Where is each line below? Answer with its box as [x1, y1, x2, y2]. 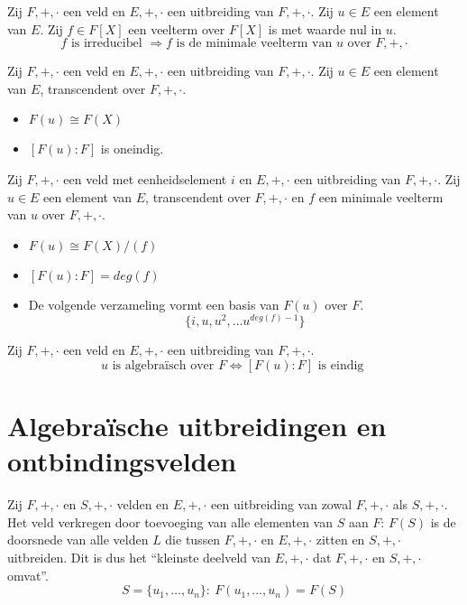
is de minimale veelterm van [176, 37, 333, 51]
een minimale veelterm [318, 187, 444, 206]
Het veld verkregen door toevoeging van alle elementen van [7, 512, 333, 531]
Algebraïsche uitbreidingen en [7, 407, 387, 444]
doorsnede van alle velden [7, 530, 149, 549]
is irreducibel [70, 37, 142, 51]
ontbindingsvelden [7, 442, 237, 479]
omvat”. [7, 565, 49, 584]
